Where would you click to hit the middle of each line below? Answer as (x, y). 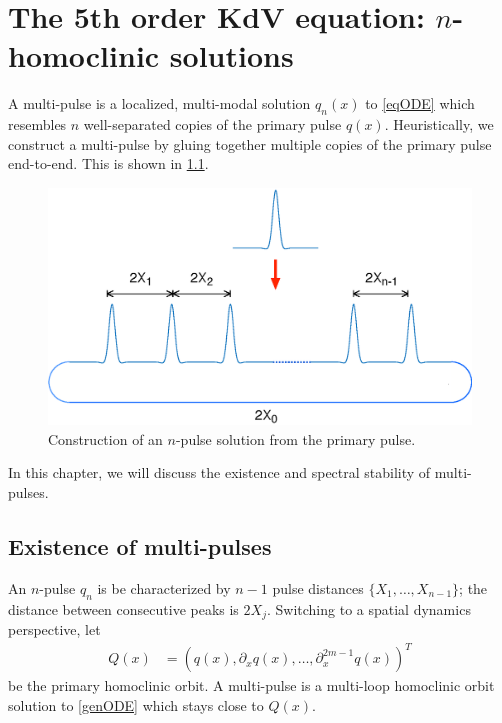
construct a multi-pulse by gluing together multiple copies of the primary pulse (250, 143)
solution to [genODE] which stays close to (136, 704)
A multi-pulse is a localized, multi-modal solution (159, 103)
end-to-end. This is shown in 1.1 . (108, 163)
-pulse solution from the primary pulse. (295, 438)
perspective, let (54, 628)
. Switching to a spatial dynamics (368, 608)
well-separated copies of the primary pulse (212, 124)
